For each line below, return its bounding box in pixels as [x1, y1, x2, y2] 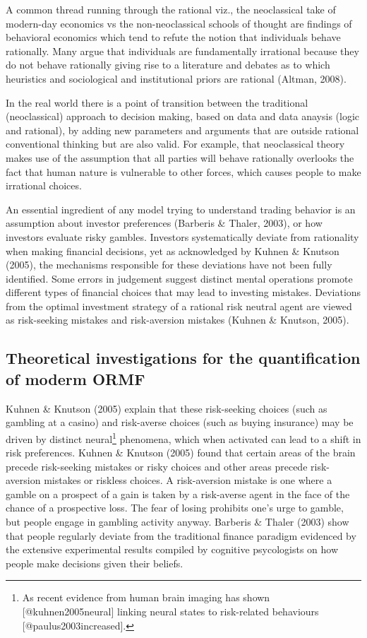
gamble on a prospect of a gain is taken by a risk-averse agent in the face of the [6, 486, 350, 501]
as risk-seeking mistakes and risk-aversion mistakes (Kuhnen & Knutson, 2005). [6, 312, 349, 327]
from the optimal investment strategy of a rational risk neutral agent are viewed [6, 298, 352, 313]
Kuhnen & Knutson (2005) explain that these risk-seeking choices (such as [6, 401, 327, 415]
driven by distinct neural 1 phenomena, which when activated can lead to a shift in [6, 429, 361, 446]
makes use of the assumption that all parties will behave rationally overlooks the [6, 150, 354, 165]
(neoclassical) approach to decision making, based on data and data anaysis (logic [6, 109, 360, 124]
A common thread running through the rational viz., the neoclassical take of [6, 2, 336, 16]
